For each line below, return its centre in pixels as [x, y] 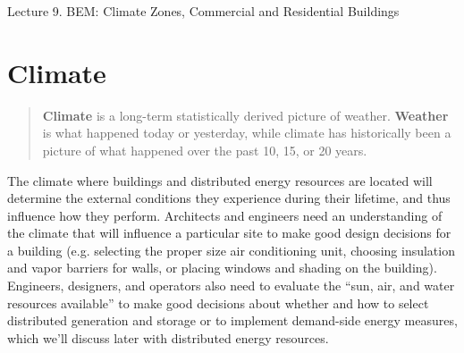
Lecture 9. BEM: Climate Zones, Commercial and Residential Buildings [203, 11]
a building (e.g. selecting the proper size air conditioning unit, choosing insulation [231, 250]
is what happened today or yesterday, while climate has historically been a [247, 133]
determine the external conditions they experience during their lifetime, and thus [229, 198]
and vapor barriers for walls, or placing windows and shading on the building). [222, 268]
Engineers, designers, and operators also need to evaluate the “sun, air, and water [231, 286]
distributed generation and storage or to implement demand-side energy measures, [232, 320]
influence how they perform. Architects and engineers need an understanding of [225, 215]
